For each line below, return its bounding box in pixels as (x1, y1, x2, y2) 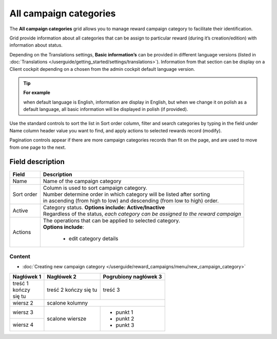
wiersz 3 (12, 309, 33, 316)
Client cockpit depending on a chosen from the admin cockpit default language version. (9, 66, 195, 72)
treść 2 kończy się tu (47, 286, 97, 293)
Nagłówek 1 (12, 273, 42, 280)
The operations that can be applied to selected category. (43, 217, 181, 224)
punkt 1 (115, 308, 133, 315)
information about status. (9, 42, 63, 48)
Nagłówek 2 (47, 273, 77, 280)
